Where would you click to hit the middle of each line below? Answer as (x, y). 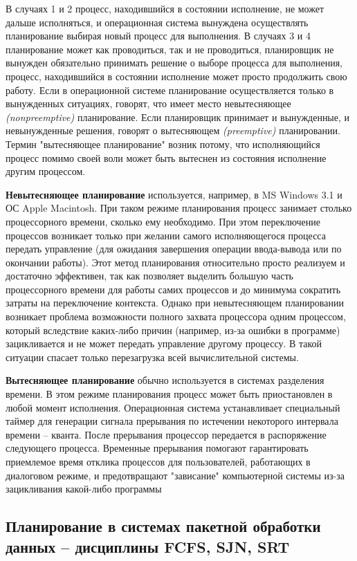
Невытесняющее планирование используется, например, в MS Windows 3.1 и (174, 194)
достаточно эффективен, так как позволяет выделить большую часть (149, 276)
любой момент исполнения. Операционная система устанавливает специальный (173, 407)
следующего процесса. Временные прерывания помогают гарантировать (157, 448)
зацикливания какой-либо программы (84, 489)
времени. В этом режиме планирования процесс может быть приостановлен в (169, 394)
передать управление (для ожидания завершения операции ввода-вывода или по (174, 249)
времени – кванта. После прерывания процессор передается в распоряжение (166, 434)
